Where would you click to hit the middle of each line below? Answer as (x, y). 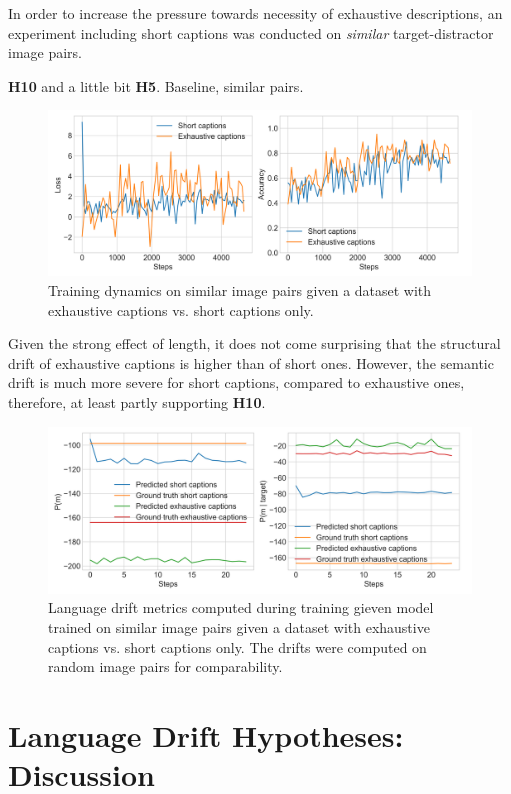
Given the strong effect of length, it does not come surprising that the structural (254, 343)
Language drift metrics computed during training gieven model (241, 607)
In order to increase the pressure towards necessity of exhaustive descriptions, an (255, 13)
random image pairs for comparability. (165, 666)
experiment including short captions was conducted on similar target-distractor (251, 32)
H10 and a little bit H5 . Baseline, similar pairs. (156, 85)
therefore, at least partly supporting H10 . (137, 401)
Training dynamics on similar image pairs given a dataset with (240, 290)
